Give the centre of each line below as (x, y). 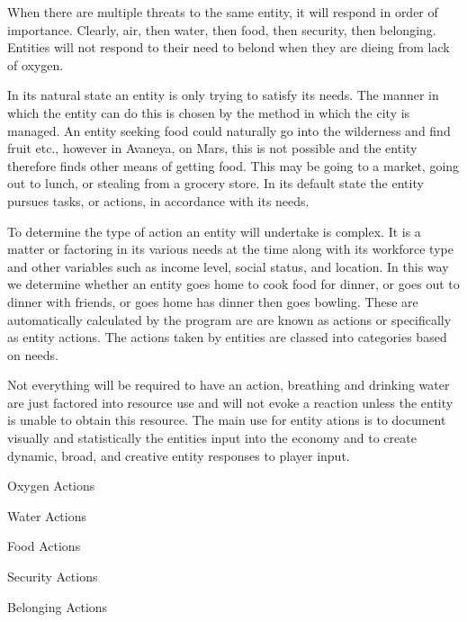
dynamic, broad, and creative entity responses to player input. (179, 455)
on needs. (33, 354)
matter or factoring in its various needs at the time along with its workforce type (230, 249)
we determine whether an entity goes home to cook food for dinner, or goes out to (233, 284)
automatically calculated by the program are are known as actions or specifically (229, 319)
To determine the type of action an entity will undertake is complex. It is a (214, 231)
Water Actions (47, 515)
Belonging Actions (58, 606)
